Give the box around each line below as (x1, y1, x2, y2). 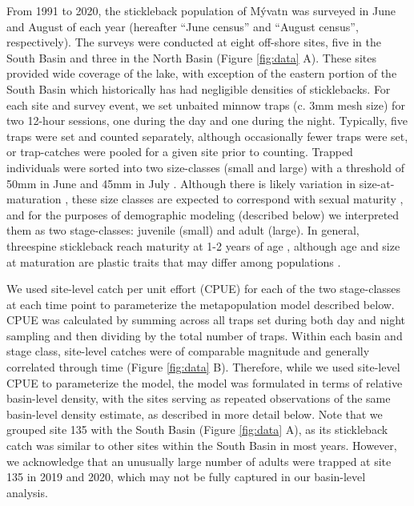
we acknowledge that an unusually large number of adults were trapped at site (6, 452, 392, 469)
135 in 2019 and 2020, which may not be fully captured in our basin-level (6, 468, 366, 485)
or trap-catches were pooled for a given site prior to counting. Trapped (6, 143, 353, 160)
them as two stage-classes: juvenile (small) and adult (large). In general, (6, 222, 360, 239)
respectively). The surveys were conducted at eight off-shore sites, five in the (6, 34, 381, 50)
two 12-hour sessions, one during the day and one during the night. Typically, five (6, 112, 408, 129)
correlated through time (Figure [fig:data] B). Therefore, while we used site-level (6, 359, 400, 375)
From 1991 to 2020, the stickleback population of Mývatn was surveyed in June (6, 2, 396, 18)
